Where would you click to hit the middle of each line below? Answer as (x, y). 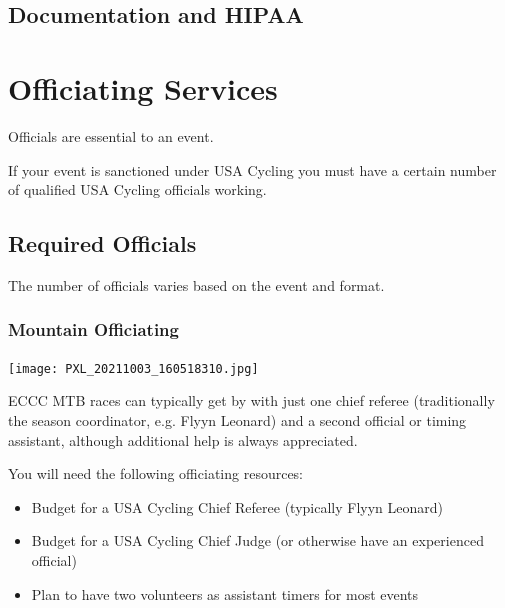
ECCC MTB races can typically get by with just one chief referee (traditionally (251, 400)
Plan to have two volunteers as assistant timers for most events (225, 593)
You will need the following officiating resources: (156, 473)
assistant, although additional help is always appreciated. (183, 439)
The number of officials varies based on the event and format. (196, 284)
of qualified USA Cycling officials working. (137, 189)
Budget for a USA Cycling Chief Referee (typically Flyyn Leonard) (237, 506)
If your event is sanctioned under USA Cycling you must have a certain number (252, 169)
